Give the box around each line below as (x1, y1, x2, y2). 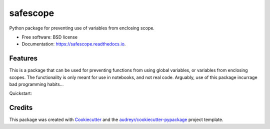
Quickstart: (9, 90, 32, 96)
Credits (9, 103, 33, 112)
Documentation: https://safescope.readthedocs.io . (21, 41, 126, 47)
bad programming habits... (9, 81, 64, 87)
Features (9, 54, 37, 62)
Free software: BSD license (21, 34, 77, 40)
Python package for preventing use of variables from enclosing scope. (9, 25, 155, 31)
